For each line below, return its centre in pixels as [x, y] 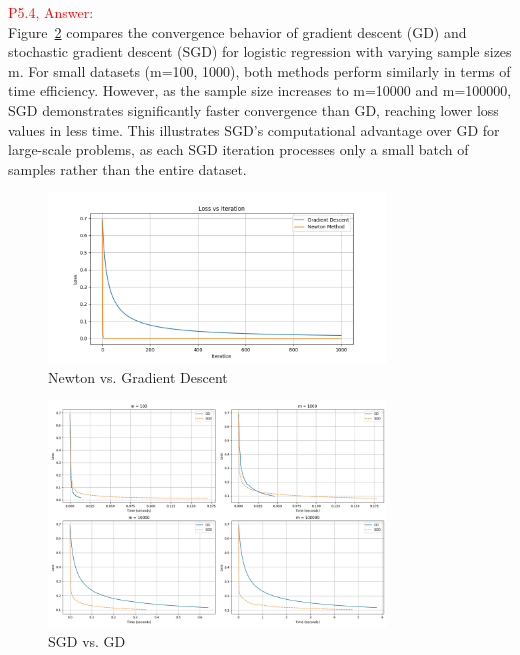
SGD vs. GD [87, 640]
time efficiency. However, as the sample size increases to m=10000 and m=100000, [260, 90]
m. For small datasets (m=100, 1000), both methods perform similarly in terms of [259, 70]
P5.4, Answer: [51, 12]
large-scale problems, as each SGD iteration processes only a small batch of [238, 149]
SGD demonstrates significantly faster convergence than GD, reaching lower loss [253, 109]
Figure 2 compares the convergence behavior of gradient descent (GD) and [237, 31]
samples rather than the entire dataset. [127, 168]
